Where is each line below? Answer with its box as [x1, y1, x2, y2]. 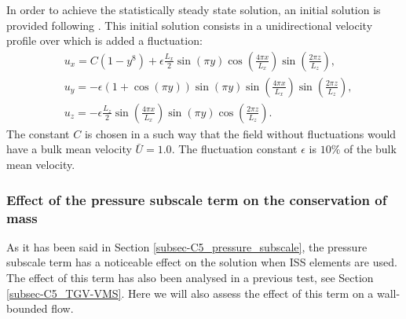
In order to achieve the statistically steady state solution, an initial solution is [6, 2, 381, 17]
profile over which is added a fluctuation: [6, 32, 203, 49]
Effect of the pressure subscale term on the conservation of [6, 189, 387, 209]
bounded [6, 300, 48, 317]
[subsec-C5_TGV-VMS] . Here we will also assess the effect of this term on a [6, 284, 374, 301]
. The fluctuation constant [171, 141, 298, 157]
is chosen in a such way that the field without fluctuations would [84, 125, 397, 141]
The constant [6, 125, 70, 141]
